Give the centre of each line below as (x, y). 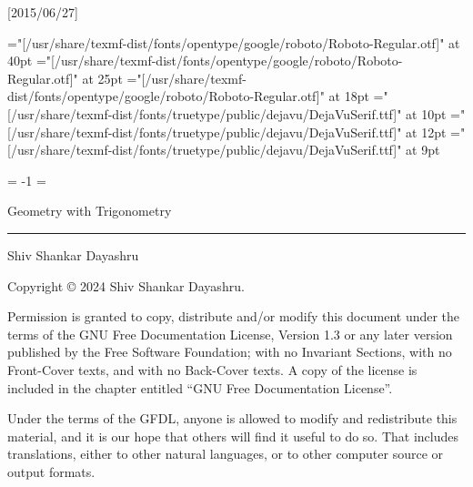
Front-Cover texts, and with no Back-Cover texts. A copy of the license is (212, 369)
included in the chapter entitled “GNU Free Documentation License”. (200, 387)
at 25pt (102, 78)
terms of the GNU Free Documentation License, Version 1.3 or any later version (230, 334)
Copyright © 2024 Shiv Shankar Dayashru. (126, 285)
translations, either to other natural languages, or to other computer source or (226, 454)
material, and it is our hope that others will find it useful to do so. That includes (233, 436)
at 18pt (349, 96)
